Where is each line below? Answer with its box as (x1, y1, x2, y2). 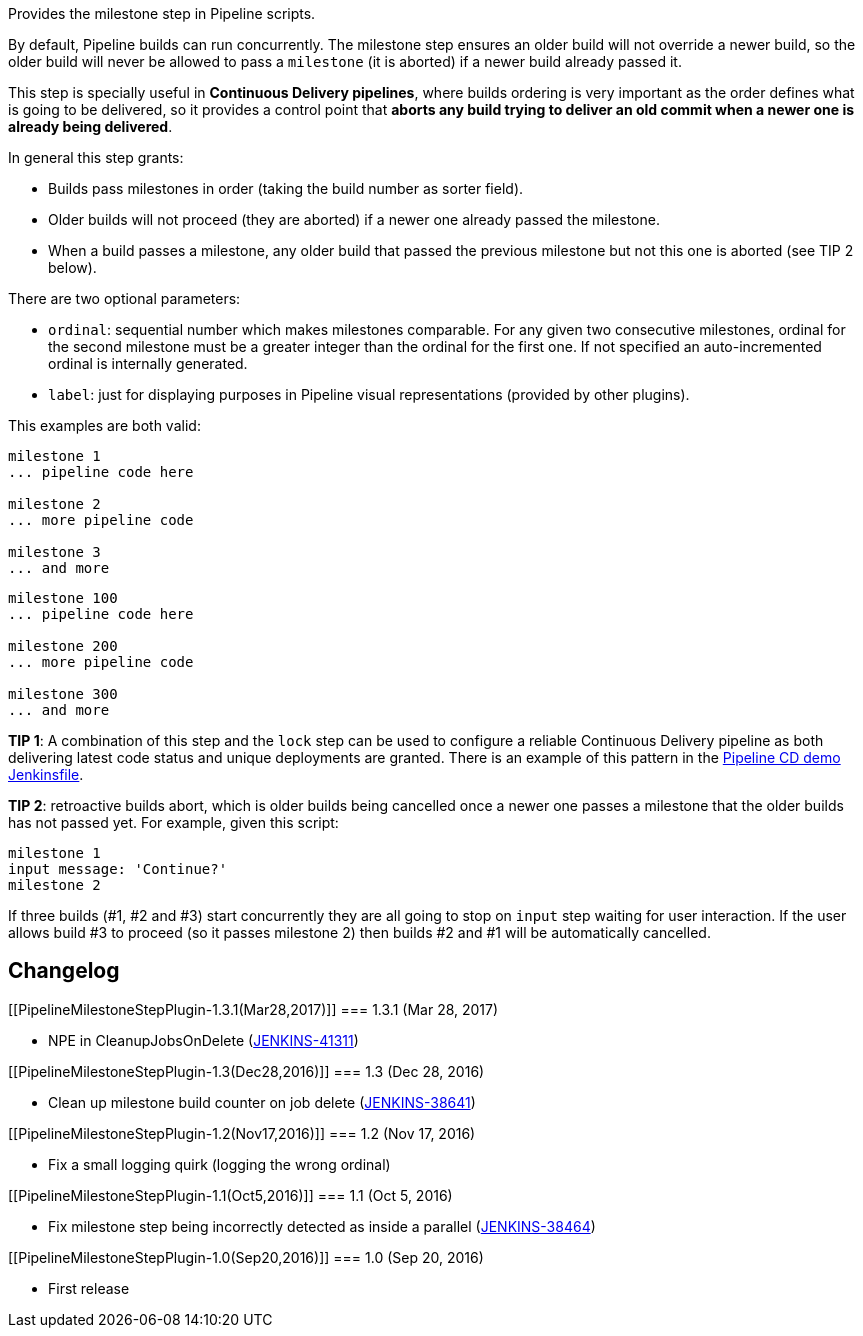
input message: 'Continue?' (8, 861, 228, 877)
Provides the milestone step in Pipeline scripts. (8, 5, 316, 22)
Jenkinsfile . (8, 766, 84, 783)
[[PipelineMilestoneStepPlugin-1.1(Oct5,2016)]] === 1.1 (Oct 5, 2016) (8, 1186, 453, 1204)
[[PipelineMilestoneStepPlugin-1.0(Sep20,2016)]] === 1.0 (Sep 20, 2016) (8, 1248, 484, 1266)
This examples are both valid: (8, 417, 201, 434)
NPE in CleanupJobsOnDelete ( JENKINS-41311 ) (48, 1031, 359, 1049)
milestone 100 (8, 590, 118, 606)
